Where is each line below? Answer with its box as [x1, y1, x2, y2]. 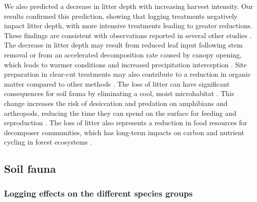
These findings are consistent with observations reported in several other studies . [4, 30, 252, 40]
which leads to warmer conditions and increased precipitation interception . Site [4, 59, 247, 69]
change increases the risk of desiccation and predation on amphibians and [4, 98, 228, 108]
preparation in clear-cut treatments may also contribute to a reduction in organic [4, 69, 251, 79]
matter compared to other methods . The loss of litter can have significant [4, 78, 230, 89]
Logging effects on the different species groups [4, 187, 193, 199]
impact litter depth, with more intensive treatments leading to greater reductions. [4, 20, 253, 31]
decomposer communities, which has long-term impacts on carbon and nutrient [4, 127, 245, 137]
